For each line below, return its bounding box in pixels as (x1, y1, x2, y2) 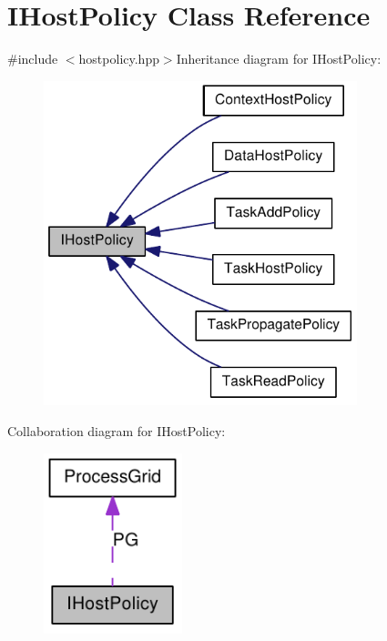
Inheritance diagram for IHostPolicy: (176, 49, 382, 68)
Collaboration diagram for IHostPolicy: (7, 421, 226, 440)
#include (7, 49, 58, 68)
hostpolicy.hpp (78, 49, 159, 68)
